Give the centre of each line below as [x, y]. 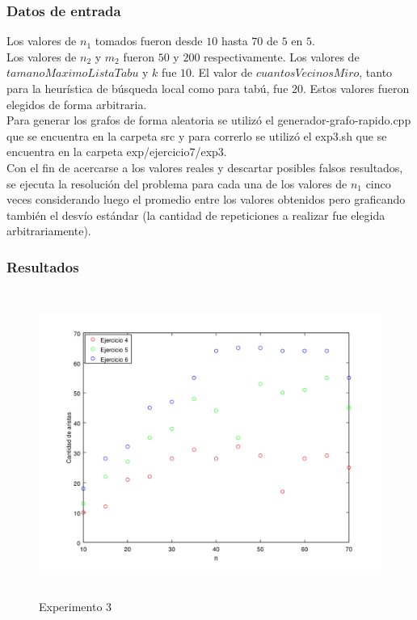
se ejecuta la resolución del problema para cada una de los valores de [177, 183]
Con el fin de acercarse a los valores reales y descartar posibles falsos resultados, [205, 167]
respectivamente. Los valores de [282, 56]
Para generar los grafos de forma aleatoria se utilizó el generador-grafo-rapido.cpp [209, 120]
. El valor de [222, 72]
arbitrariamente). [49, 231]
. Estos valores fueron [356, 88]
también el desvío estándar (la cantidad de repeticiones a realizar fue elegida [196, 215]
